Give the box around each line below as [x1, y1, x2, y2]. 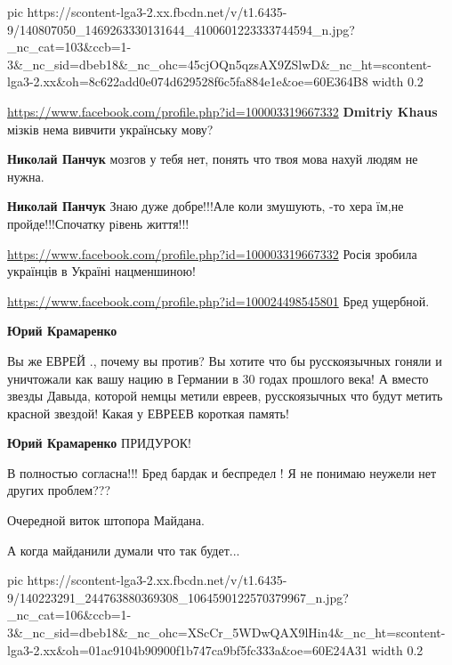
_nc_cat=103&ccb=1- [7, 37, 132, 56]
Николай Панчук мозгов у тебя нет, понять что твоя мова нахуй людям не [7, 150, 418, 168]
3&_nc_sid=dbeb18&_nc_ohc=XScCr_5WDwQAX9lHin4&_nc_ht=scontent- [7, 623, 446, 642]
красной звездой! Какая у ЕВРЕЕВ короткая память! [7, 403, 289, 422]
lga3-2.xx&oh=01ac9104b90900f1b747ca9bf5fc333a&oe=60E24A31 [7, 640, 368, 659]
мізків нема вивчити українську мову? [7, 119, 214, 138]
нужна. [7, 166, 44, 185]
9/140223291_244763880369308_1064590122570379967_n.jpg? [7, 588, 349, 606]
